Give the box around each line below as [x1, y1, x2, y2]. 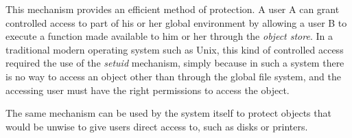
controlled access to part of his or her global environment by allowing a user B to [5, 15, 347, 30]
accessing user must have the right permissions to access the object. [5, 82, 290, 97]
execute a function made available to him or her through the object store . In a [5, 29, 333, 43]
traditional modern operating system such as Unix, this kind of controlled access [5, 42, 344, 56]
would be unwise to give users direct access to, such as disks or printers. [5, 119, 308, 133]
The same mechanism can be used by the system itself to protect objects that [5, 106, 331, 120]
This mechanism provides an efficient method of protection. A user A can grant [5, 2, 340, 16]
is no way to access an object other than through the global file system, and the [5, 69, 341, 83]
